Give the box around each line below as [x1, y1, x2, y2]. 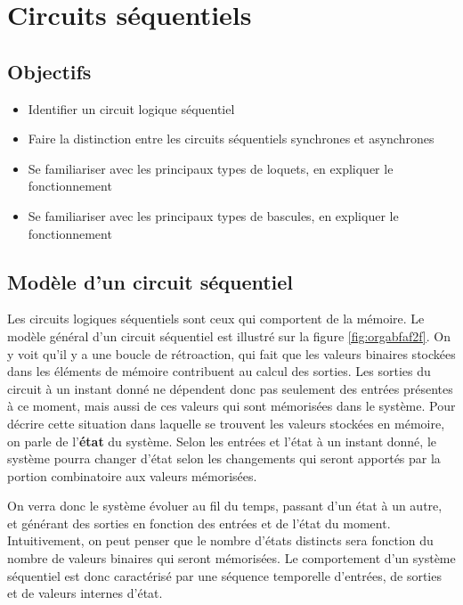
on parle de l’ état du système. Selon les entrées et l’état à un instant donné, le [7, 431, 436, 450]
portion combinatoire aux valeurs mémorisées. [7, 466, 257, 485]
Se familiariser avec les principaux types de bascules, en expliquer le [28, 206, 399, 225]
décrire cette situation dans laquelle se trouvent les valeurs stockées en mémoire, [7, 413, 445, 432]
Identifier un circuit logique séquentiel [28, 99, 235, 118]
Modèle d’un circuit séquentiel [7, 267, 294, 295]
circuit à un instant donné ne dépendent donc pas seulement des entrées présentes [7, 379, 453, 397]
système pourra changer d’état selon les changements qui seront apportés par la [7, 449, 441, 468]
